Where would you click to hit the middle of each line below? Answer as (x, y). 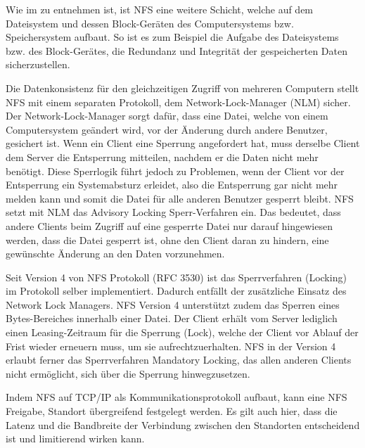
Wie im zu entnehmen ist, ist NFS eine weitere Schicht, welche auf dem (160, 9)
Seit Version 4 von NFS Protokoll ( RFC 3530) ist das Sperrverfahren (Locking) (176, 277)
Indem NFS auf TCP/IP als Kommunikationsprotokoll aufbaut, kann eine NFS (177, 397)
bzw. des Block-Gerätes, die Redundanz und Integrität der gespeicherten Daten (177, 50)
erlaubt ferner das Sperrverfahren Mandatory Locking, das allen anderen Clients (179, 360)
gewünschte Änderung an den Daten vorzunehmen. (115, 254)
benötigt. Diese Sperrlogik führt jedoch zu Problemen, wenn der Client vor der (175, 171)
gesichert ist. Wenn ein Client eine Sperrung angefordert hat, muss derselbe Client (183, 143)
